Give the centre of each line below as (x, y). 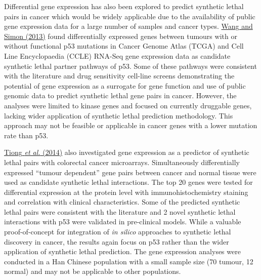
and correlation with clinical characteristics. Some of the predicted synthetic (122, 202)
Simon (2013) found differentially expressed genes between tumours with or (121, 36)
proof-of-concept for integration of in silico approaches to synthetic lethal (118, 232)
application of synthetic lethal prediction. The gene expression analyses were (122, 251)
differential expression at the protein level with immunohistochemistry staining (126, 192)
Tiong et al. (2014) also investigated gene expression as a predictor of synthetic (127, 152)
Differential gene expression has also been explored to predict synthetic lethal (124, 6)
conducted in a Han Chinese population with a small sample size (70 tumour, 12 (129, 261)
